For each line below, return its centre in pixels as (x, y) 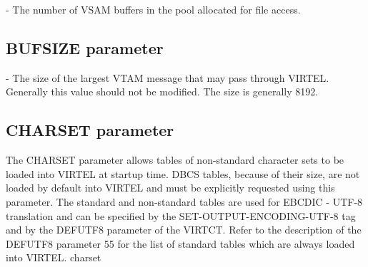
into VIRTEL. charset (54, 257)
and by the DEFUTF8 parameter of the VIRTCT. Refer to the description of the (184, 230)
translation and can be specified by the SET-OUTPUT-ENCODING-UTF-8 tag (181, 215)
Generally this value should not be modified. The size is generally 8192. (162, 91)
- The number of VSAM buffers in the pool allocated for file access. (153, 9)
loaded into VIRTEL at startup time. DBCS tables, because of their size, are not (183, 173)
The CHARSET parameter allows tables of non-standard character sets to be (175, 160)
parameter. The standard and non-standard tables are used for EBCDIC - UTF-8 (184, 201)
